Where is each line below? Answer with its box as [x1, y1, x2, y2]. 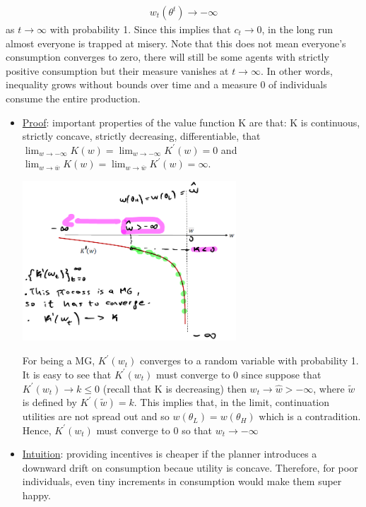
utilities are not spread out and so [22, 409, 170, 424]
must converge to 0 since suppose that [156, 366, 321, 381]
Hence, [22, 422, 52, 437]
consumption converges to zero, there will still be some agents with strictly [6, 49, 329, 64]
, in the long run [261, 22, 333, 37]
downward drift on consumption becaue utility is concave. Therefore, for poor [22, 460, 358, 475]
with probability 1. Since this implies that [49, 22, 231, 37]
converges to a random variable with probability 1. [139, 353, 359, 368]
